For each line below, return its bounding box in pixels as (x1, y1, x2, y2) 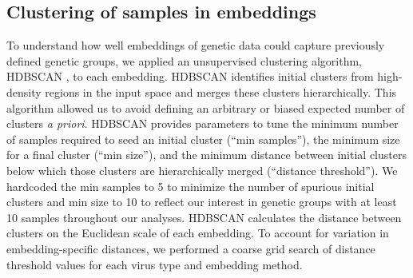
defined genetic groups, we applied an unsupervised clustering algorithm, (6, 52, 363, 69)
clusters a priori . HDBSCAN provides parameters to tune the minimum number (6, 115, 399, 132)
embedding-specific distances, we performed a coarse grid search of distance (6, 240, 375, 256)
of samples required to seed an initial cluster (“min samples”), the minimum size (6, 130, 400, 147)
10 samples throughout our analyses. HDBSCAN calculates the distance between (6, 208, 402, 225)
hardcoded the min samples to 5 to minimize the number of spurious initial (6, 177, 375, 194)
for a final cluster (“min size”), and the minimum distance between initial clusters (6, 146, 407, 163)
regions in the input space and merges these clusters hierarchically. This (45, 83, 397, 100)
